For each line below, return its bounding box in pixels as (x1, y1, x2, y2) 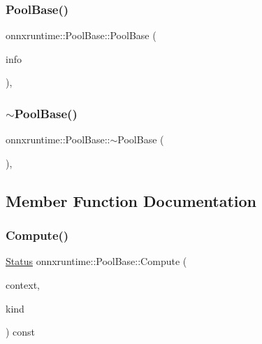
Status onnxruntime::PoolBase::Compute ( (6, 254, 187, 268)
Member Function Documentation (6, 189, 257, 211)
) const (6, 324, 36, 339)
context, (6, 278, 40, 292)
